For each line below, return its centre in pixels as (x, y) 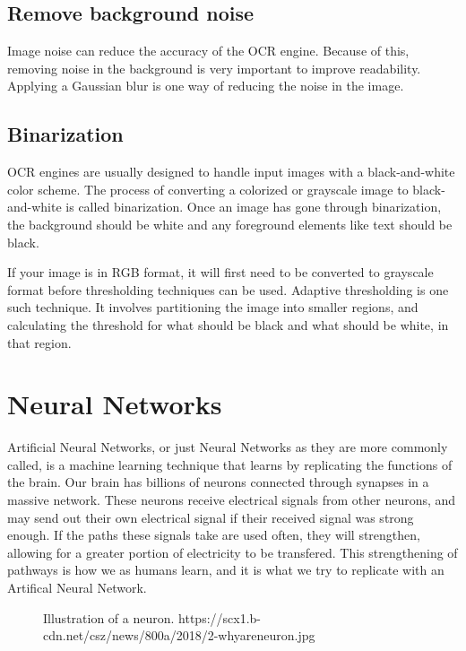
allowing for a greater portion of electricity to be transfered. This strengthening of (233, 552)
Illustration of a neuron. (109, 617)
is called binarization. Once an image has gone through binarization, (254, 207)
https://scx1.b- (220, 617)
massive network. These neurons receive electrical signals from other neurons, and (232, 500)
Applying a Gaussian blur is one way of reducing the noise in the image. (206, 86)
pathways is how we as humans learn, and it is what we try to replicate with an (226, 570)
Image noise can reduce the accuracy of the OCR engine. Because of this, (208, 51)
